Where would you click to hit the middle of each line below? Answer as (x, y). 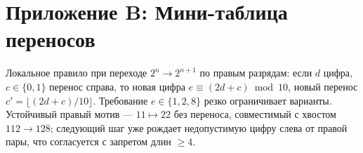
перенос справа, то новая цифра (117, 86)
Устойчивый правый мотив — (70, 114)
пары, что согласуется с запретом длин (88, 141)
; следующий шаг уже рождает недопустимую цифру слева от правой (199, 127)
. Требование (120, 100)
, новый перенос (323, 86)
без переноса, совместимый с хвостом (255, 114)
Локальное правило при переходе (77, 73)
